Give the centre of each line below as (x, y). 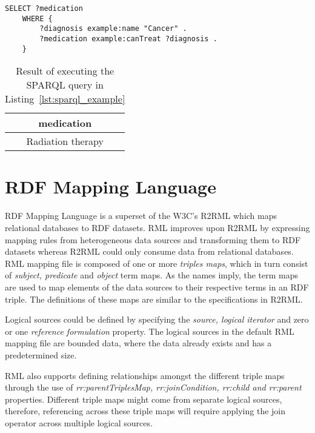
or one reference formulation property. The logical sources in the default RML (150, 331)
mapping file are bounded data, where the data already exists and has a (138, 343)
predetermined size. (41, 354)
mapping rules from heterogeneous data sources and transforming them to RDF (153, 239)
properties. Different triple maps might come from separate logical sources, (144, 399)
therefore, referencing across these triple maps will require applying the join (145, 411)
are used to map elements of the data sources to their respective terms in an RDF (157, 287)
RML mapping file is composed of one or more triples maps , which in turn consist (157, 263)
